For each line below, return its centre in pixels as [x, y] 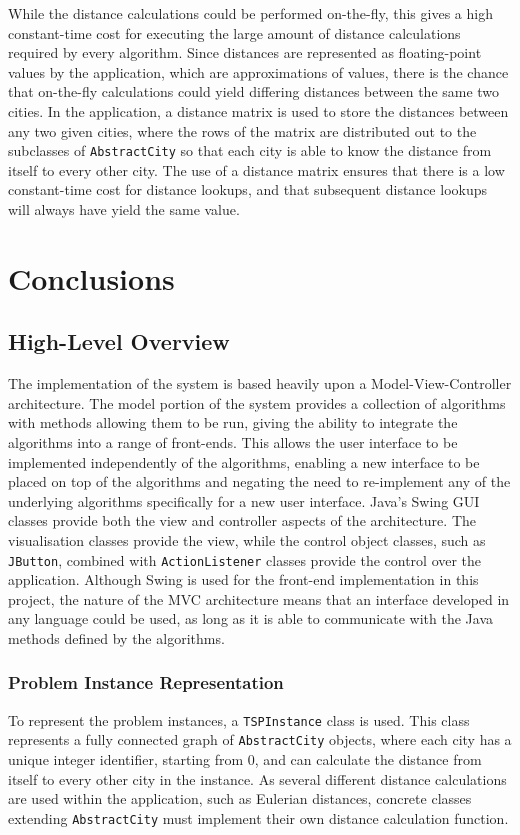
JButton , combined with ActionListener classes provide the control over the [245, 559]
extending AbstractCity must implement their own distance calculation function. [258, 817]
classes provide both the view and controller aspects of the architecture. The [242, 520]
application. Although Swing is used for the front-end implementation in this [243, 579]
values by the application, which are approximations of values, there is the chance [258, 71]
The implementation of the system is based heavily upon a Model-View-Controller [260, 383]
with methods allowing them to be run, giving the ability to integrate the [233, 422]
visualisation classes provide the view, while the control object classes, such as [247, 539]
